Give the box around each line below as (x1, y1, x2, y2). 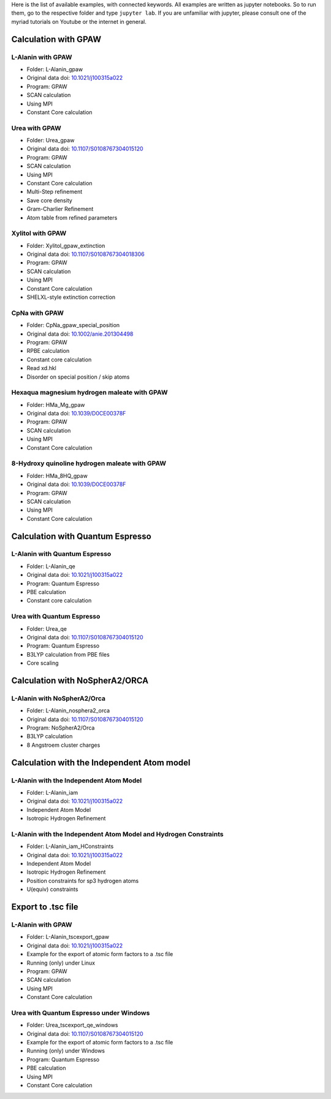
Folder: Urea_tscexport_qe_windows (26, 1022, 119, 1029)
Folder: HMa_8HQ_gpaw (26, 472, 88, 479)
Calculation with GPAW (11, 34, 101, 44)
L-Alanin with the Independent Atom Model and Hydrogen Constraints (11, 830, 224, 838)
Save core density (26, 196, 73, 204)
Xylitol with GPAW (11, 229, 67, 237)
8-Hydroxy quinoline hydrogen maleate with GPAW (11, 459, 167, 468)
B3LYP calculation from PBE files (26, 650, 110, 658)
